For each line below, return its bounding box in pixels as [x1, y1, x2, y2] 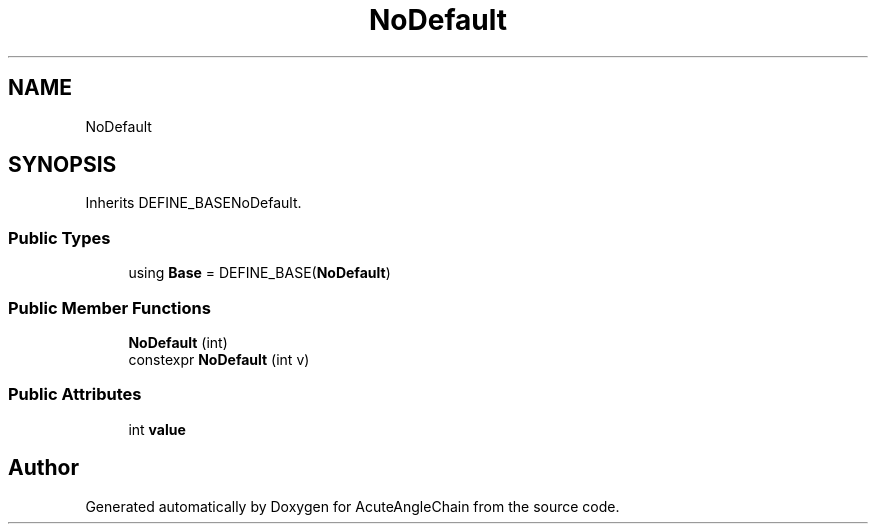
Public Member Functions [8, 297, 211, 318]
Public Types [8, 227, 111, 248]
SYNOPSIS [8, 152, 117, 178]
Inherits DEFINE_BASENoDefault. [85, 194, 302, 212]
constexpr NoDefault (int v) [128, 350, 310, 368]
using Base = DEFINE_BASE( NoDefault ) [128, 264, 391, 282]
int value [128, 420, 186, 438]
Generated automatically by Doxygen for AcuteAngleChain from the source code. [85, 497, 620, 515]
